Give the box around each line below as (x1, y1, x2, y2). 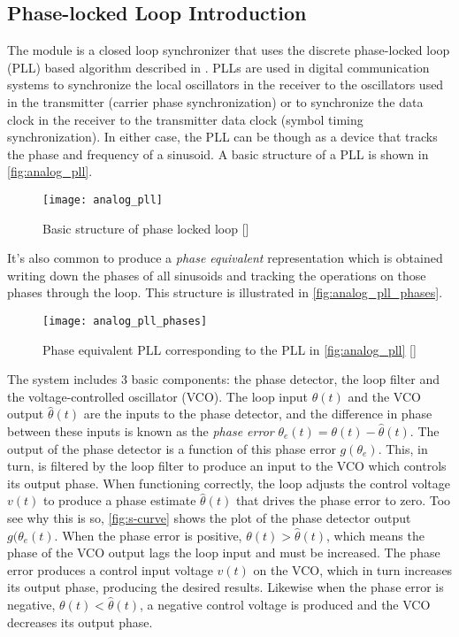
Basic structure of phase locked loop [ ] (42, 219, 249, 237)
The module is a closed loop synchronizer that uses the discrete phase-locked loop (7, 41, 450, 59)
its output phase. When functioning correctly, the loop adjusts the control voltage (7, 473, 450, 492)
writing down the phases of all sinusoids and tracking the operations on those (7, 265, 426, 284)
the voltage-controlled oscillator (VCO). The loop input (7, 387, 309, 405)
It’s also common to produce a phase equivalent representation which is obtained (7, 249, 443, 267)
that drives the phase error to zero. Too (235, 491, 451, 510)
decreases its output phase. (7, 612, 153, 631)
